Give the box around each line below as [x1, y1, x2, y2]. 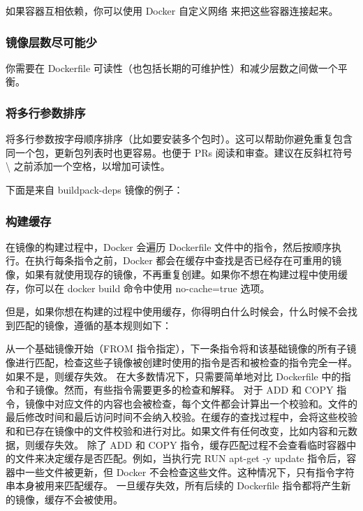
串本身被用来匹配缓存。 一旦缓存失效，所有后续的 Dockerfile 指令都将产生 [6, 478, 341, 493]
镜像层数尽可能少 [6, 33, 97, 50]
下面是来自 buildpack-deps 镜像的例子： [6, 182, 184, 196]
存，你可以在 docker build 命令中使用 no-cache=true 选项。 [6, 280, 270, 295]
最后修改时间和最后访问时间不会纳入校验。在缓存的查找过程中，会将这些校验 [6, 410, 357, 424]
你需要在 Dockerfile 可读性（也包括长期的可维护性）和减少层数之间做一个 [6, 60, 338, 75]
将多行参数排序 [6, 103, 86, 121]
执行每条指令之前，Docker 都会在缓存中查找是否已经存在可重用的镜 [34, 253, 342, 268]
